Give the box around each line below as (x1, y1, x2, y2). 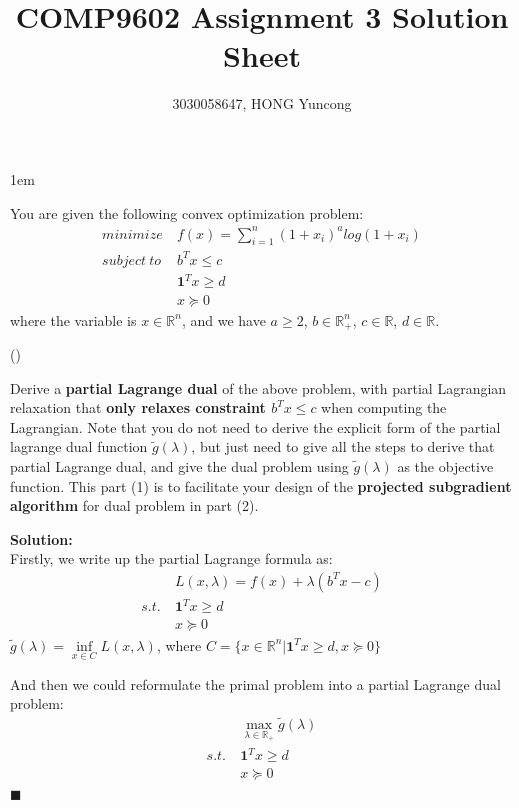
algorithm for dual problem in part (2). (10, 495, 259, 516)
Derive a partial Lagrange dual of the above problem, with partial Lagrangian (10, 377, 507, 398)
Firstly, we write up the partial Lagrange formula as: (10, 548, 333, 569)
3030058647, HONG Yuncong (172, 93, 352, 114)
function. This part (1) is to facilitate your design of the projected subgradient (10, 475, 512, 496)
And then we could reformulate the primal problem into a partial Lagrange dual (10, 673, 501, 694)
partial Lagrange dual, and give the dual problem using (10, 455, 349, 476)
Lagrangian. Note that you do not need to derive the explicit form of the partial (10, 416, 501, 437)
